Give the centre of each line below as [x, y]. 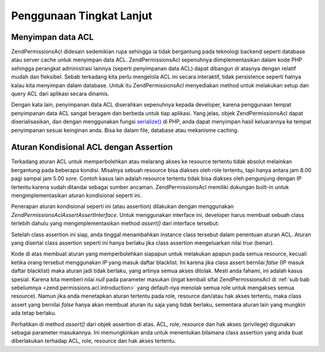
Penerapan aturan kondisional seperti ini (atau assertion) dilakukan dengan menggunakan [122, 206]
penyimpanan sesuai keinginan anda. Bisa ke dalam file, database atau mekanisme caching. [125, 130]
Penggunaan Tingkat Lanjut [82, 16]
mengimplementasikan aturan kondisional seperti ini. [76, 195]
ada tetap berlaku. [34, 313]
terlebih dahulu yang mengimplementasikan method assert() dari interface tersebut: [115, 224]
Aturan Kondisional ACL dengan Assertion [92, 147]
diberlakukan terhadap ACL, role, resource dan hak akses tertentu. [94, 341]
